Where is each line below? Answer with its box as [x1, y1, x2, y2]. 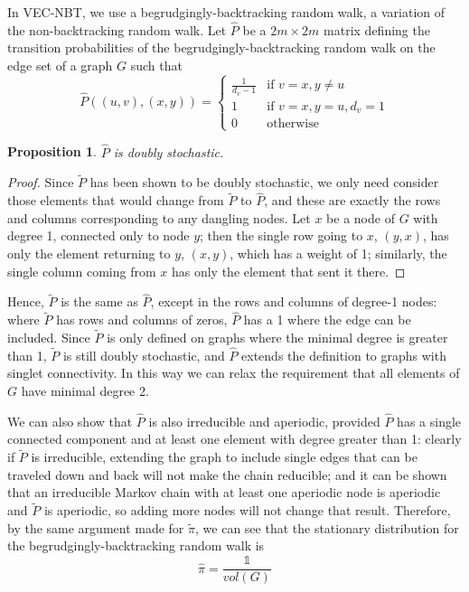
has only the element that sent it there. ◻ [171, 261, 406, 280]
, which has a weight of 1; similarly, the [230, 244, 447, 263]
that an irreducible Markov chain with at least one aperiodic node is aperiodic [7, 483, 441, 502]
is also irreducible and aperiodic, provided [148, 411, 380, 430]
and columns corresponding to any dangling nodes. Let [7, 208, 311, 227]
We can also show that [7, 411, 133, 430]
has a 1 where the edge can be [243, 310, 411, 329]
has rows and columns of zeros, [56, 310, 228, 329]
